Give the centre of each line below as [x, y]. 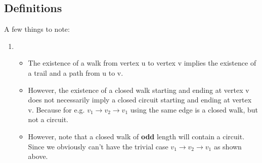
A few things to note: [37, 29]
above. [38, 156]
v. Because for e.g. [56, 109]
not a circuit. [48, 119]
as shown [228, 146]
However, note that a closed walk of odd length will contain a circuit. [136, 136]
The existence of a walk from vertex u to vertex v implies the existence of [142, 63]
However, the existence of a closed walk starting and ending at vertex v [139, 90]
